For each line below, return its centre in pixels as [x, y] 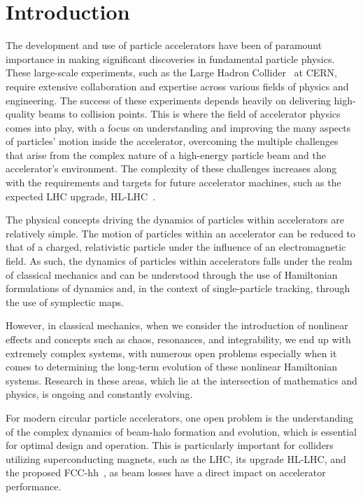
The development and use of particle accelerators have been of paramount [164, 45]
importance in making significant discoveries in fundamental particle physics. [170, 58]
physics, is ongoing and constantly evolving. [99, 394]
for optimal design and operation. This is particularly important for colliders [170, 445]
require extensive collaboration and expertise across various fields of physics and [177, 86]
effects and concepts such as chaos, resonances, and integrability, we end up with [178, 339]
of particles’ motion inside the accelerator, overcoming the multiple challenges [172, 141]
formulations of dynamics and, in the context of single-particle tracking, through [178, 288]
